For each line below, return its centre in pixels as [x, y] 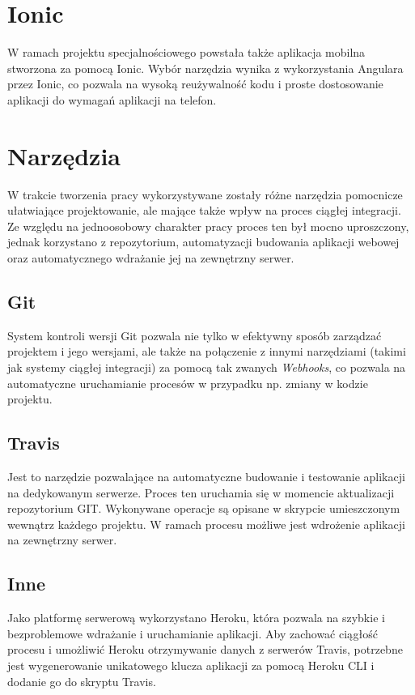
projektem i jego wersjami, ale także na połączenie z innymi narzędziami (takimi [207, 351]
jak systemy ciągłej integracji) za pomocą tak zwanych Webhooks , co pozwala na [207, 367]
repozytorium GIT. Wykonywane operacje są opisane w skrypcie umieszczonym [204, 508]
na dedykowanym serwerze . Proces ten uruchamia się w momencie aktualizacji [201, 492]
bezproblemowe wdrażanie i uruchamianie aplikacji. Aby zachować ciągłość [193, 633]
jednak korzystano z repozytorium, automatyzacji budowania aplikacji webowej [203, 242]
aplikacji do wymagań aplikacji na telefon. [112, 99]
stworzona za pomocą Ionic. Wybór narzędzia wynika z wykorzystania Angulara [205, 68]
